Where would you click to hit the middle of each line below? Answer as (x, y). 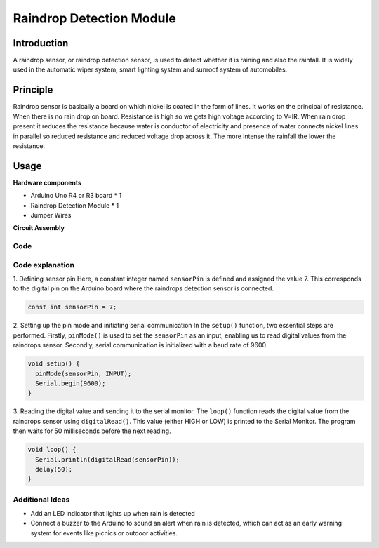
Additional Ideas (41, 500)
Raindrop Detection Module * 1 (75, 205)
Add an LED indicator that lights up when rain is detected (113, 514)
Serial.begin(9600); (71, 383)
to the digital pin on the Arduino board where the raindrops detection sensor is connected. (143, 288)
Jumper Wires (51, 215)
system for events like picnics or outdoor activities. (104, 533)
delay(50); (54, 469)
